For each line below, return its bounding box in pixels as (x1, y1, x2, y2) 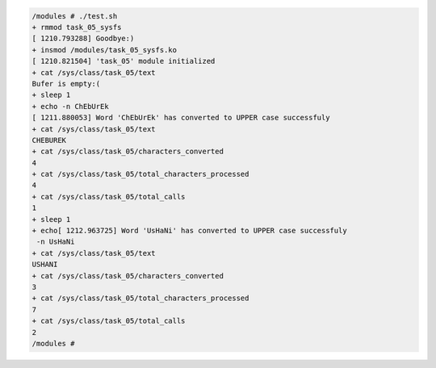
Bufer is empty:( (31, 79, 101, 88)
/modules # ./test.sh (31, 11, 118, 20)
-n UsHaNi (36, 237, 75, 246)
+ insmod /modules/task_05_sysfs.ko (31, 45, 178, 54)
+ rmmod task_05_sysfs (31, 23, 122, 31)
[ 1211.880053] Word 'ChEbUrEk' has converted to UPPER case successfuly (31, 113, 330, 123)
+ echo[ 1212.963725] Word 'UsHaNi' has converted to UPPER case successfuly (31, 226, 347, 236)
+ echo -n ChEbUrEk (31, 102, 109, 111)
